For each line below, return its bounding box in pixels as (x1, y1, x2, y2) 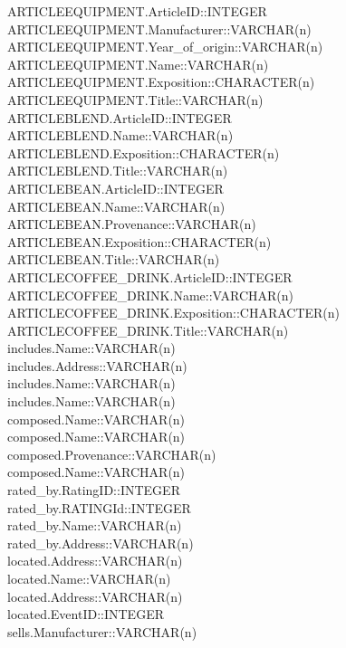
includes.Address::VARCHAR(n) (7, 356, 187, 375)
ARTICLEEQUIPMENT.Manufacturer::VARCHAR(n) (7, 19, 312, 38)
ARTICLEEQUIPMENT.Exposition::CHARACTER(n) (7, 72, 315, 91)
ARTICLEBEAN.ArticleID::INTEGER (7, 178, 224, 197)
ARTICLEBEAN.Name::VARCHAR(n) (7, 196, 226, 215)
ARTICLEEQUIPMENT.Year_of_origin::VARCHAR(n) (7, 37, 323, 56)
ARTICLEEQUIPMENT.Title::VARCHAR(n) (7, 90, 264, 109)
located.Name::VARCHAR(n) (7, 569, 171, 587)
